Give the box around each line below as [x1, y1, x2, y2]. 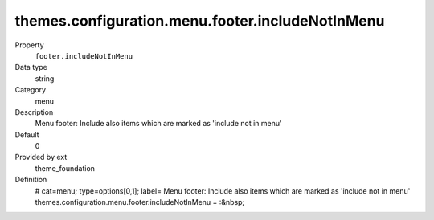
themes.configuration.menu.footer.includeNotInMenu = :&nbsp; [35, 198, 245, 207]
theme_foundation [35, 163, 96, 173]
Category [14, 85, 47, 95]
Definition [14, 175, 47, 185]
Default [14, 129, 39, 140]
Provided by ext [14, 153, 68, 162]
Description [14, 107, 54, 116]
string [35, 73, 55, 84]
